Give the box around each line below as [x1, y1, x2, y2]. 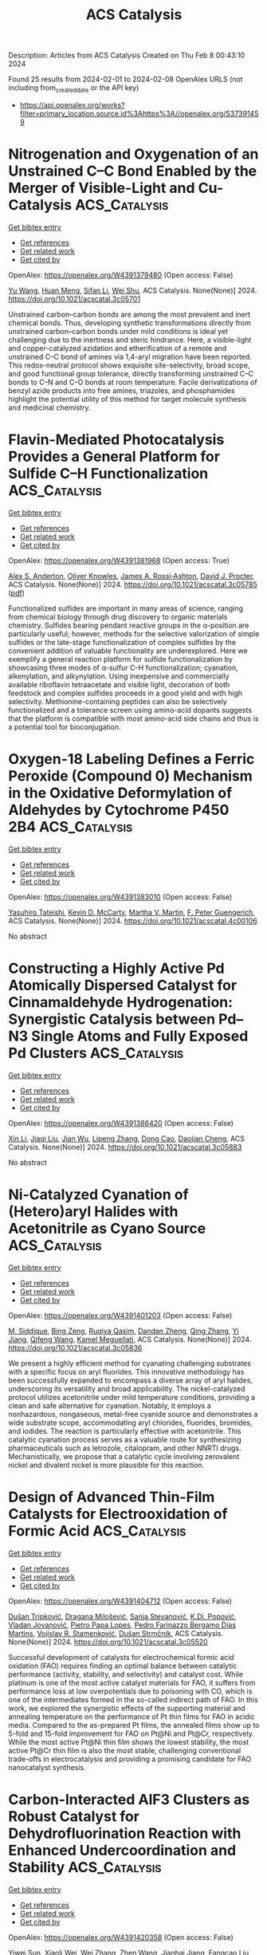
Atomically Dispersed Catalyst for [8, 976, 238, 994]
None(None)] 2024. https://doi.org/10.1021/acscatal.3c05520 [8, 1637, 209, 1646]
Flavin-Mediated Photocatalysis [8, 431, 225, 449]
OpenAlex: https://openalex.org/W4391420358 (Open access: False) [8, 1932, 234, 1942]
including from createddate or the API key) [8, 83, 139, 94]
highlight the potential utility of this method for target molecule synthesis [8, 394, 247, 403]
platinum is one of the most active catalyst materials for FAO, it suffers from [8, 1678, 256, 1687]
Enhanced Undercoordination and [8, 1841, 237, 1859]
